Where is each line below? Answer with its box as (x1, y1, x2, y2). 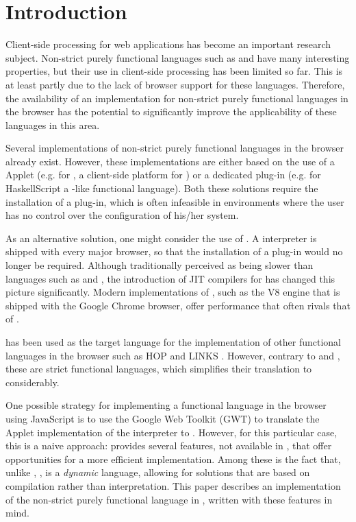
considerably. (5, 375, 60, 389)
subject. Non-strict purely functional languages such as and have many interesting (5, 50, 350, 64)
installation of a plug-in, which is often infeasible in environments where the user (5, 194, 344, 209)
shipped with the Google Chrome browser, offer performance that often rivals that (5, 298, 351, 312)
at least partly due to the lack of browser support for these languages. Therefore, (5, 77, 345, 91)
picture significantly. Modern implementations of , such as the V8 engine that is (5, 285, 340, 299)
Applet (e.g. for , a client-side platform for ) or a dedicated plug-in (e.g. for (5, 167, 321, 182)
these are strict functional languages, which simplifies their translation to (5, 361, 312, 376)
